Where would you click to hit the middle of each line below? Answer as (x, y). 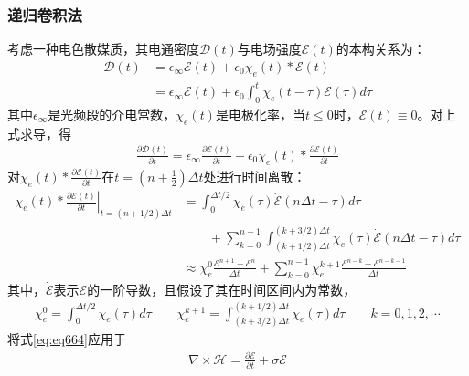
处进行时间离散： (255, 176)
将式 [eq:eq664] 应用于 (67, 339)
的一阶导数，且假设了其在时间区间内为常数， (222, 289)
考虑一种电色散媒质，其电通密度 (103, 49)
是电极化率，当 (260, 114)
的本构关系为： (381, 49)
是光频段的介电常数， (112, 114)
